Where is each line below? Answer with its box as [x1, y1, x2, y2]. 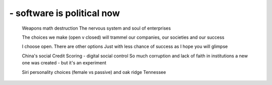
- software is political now [9, 8, 120, 19]
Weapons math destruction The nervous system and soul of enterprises [22, 25, 171, 31]
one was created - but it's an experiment [22, 60, 107, 66]
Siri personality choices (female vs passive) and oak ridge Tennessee [22, 69, 166, 75]
